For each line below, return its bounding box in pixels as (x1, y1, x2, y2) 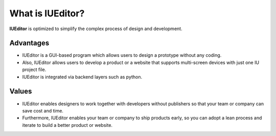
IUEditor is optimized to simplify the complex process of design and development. (9, 26, 182, 32)
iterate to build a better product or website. (22, 122, 112, 128)
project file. (22, 66, 47, 73)
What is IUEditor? (9, 8, 85, 19)
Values (9, 87, 32, 96)
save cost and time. (22, 107, 64, 114)
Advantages (9, 39, 50, 48)
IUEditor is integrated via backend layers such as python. (22, 74, 143, 80)
